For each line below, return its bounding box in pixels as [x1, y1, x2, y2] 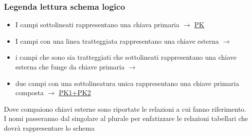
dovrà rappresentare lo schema [4, 122, 95, 133]
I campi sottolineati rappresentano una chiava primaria [15, 19, 180, 30]
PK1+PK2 [58, 87, 91, 98]
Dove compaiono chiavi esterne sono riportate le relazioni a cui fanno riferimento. [4, 103, 246, 114]
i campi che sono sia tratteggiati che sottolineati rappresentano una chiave [15, 52, 237, 62]
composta [15, 87, 44, 98]
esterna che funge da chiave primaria [15, 62, 125, 71]
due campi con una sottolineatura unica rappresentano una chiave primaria [15, 78, 239, 88]
